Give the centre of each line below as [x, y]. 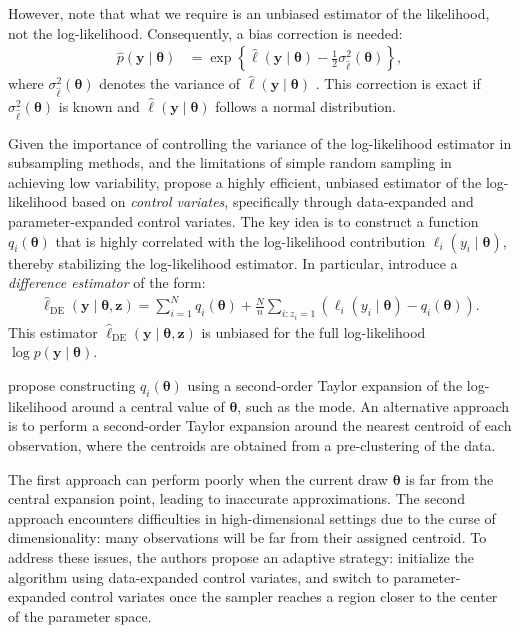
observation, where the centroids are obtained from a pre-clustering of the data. [252, 444]
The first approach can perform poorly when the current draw [198, 478]
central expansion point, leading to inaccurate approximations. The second [236, 498]
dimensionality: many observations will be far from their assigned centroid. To [247, 537]
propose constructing [72, 384]
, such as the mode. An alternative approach [373, 405]
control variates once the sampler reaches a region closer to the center [284, 596]
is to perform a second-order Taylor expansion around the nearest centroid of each [260, 425]
